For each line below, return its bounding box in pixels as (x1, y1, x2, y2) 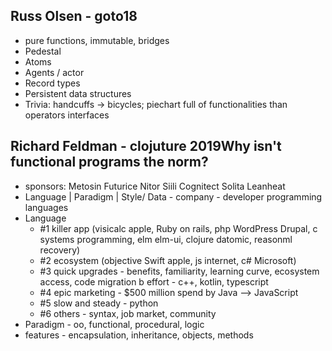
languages (24, 201, 69, 213)
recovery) (39, 244, 81, 256)
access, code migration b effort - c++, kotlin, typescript (39, 275, 269, 288)
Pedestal (24, 45, 62, 57)
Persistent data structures (24, 87, 132, 99)
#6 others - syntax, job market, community (39, 307, 217, 319)
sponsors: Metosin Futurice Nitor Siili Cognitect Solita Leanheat (24, 180, 286, 192)
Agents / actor (24, 66, 85, 78)
